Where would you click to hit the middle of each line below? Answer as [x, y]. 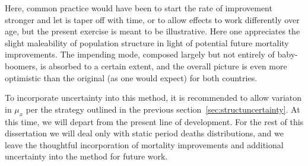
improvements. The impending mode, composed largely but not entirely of [140, 54]
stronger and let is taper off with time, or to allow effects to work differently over [152, 19]
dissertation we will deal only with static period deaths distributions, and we [144, 133]
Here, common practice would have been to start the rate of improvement [139, 8]
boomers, [21, 66]
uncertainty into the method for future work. [86, 156]
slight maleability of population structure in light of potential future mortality [147, 42]
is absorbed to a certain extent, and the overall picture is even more [164, 66]
